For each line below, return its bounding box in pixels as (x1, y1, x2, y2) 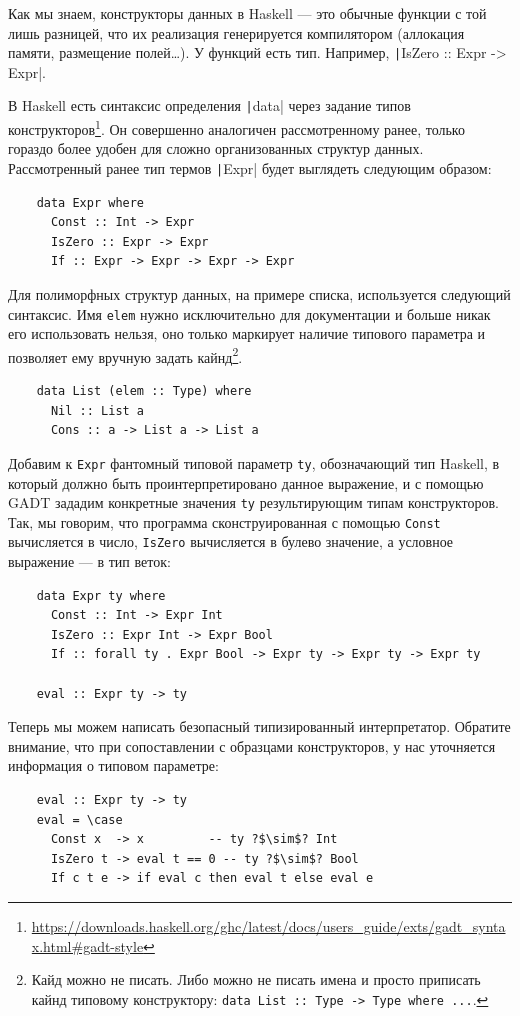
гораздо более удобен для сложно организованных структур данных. (8, 138, 424, 159)
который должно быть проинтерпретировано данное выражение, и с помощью (8, 472, 484, 493)
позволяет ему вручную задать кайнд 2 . (8, 343, 243, 367)
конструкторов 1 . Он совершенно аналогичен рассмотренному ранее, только (8, 116, 465, 139)
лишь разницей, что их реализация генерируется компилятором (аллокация (8, 22, 465, 43)
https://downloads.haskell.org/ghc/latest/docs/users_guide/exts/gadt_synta (31, 915, 506, 936)
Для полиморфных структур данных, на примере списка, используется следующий (8, 283, 511, 304)
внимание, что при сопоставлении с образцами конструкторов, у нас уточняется (8, 735, 496, 756)
